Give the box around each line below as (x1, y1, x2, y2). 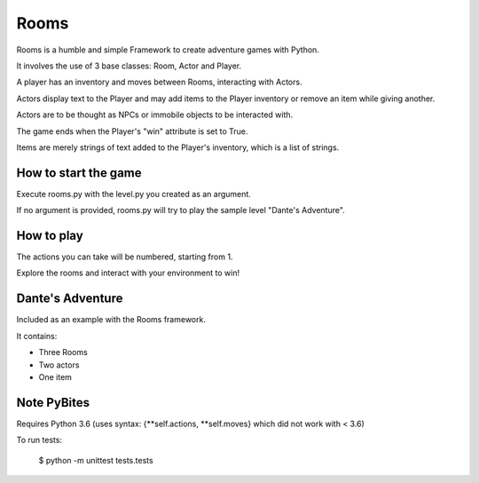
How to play (16, 228, 83, 243)
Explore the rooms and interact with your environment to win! (16, 267, 239, 279)
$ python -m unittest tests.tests (38, 455, 154, 465)
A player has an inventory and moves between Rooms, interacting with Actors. (16, 76, 302, 88)
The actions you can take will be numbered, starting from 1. (16, 251, 233, 262)
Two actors (38, 360, 80, 370)
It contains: (16, 330, 58, 341)
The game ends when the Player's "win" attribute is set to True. (16, 125, 248, 137)
